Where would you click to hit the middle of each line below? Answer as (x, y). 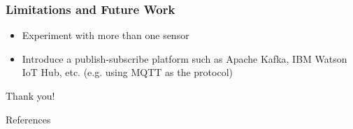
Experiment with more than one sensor (106, 35)
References (28, 119)
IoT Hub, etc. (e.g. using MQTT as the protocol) (127, 72)
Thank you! (30, 96)
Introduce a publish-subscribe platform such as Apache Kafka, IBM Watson (185, 58)
